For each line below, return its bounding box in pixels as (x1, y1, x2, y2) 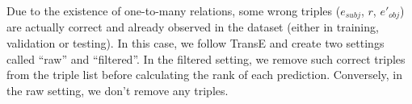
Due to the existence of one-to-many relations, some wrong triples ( (6, 2, 341, 19)
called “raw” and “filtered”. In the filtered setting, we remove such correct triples (6, 50, 406, 67)
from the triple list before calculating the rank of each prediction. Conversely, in (6, 66, 403, 83)
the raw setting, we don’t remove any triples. (6, 81, 229, 98)
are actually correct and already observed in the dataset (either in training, (6, 19, 379, 35)
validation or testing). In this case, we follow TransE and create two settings (6, 35, 385, 52)
